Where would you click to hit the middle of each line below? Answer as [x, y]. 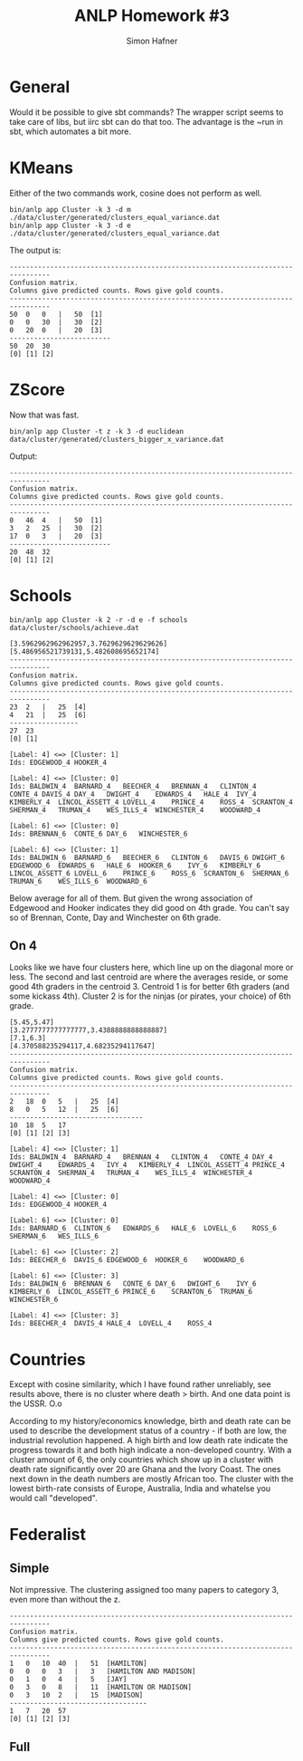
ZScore [37, 389]
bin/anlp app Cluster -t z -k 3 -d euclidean [96, 431]
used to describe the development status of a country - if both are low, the [148, 1431]
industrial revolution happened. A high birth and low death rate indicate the [149, 1440]
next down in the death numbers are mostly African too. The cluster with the [151, 1479]
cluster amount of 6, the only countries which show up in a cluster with [142, 1460]
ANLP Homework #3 [152, 16]
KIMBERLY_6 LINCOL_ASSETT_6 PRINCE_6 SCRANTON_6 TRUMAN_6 [131, 1292]
